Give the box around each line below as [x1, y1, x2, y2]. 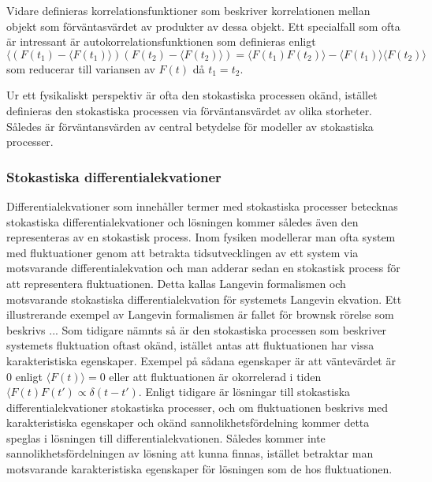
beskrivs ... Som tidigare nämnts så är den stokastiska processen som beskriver [6, 321, 387, 338]
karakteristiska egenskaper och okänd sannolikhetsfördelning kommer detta [6, 414, 370, 431]
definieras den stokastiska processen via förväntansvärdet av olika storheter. [6, 102, 373, 118]
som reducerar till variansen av [6, 60, 155, 77]
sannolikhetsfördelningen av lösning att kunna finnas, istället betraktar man [6, 445, 374, 461]
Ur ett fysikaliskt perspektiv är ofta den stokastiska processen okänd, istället [6, 87, 378, 103]
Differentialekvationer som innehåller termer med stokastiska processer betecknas [6, 197, 398, 214]
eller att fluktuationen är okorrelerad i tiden [109, 368, 322, 384]
